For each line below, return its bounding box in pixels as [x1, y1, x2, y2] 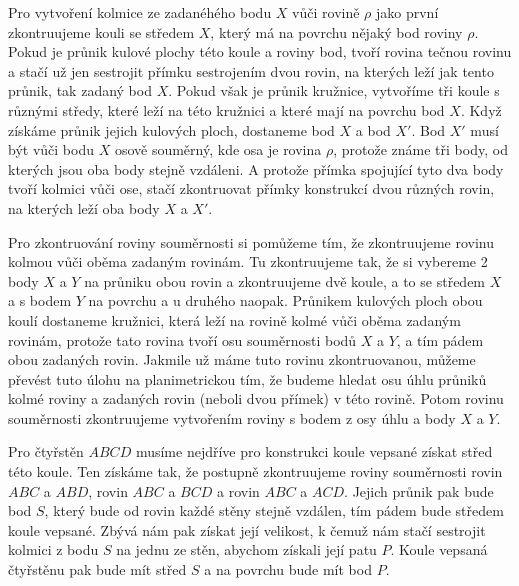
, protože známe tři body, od [333, 139, 508, 160]
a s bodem [8, 290, 72, 311]
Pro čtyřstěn [8, 441, 84, 462]
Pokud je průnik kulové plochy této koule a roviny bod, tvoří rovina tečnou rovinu [8, 41, 512, 62]
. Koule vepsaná [390, 539, 488, 560]
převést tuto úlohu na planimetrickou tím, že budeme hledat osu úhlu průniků [8, 368, 487, 389]
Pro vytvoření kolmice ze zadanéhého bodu [8, 2, 272, 22]
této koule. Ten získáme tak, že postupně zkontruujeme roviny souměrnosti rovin [8, 461, 503, 482]
